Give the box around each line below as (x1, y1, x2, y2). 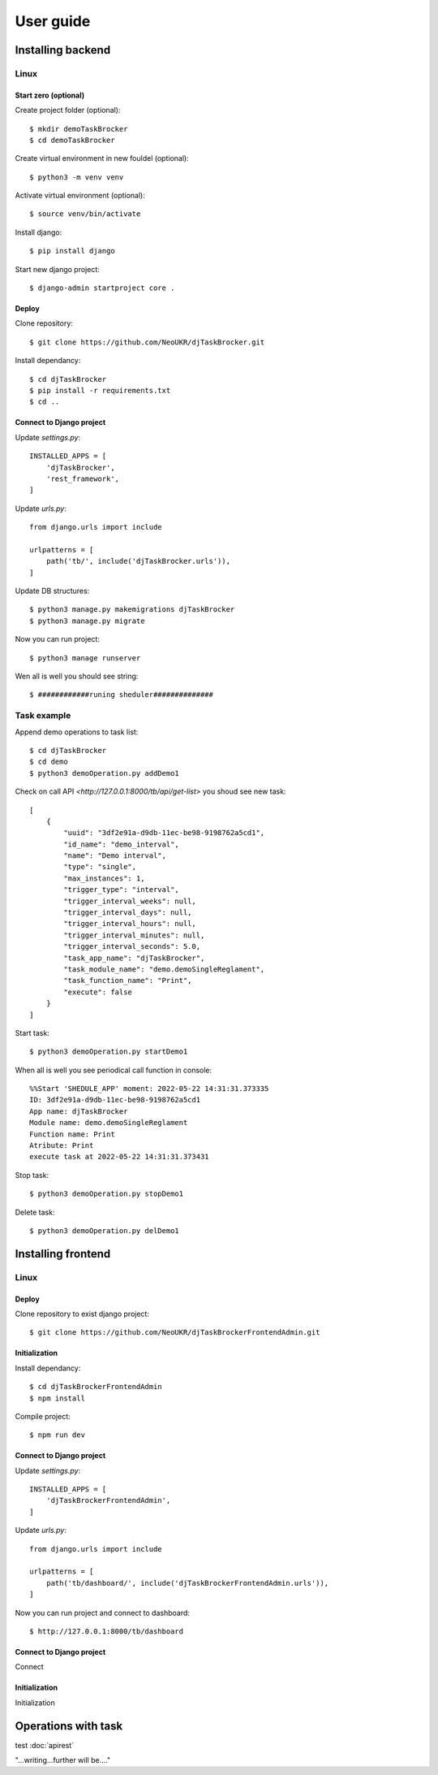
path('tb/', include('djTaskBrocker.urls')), (45, 556, 231, 566)
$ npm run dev (29, 1431, 85, 1439)
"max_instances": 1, (63, 873, 145, 883)
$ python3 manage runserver (29, 653, 141, 662)
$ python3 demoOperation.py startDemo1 (29, 1047, 188, 1056)
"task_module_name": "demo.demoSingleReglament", (63, 964, 265, 974)
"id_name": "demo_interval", (63, 839, 180, 849)
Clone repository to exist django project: (15, 1309, 150, 1318)
